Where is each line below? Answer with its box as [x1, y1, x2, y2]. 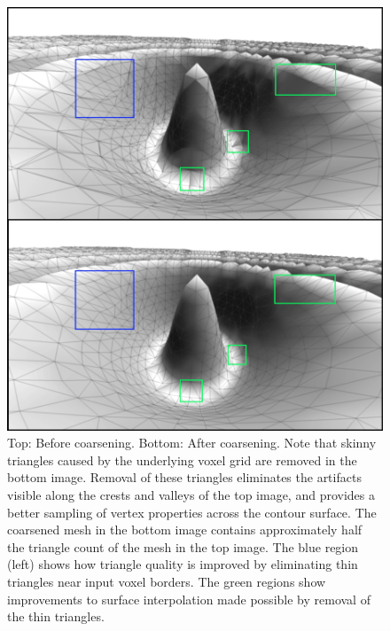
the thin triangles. [7, 607, 105, 626]
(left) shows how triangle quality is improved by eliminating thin [7, 555, 358, 573]
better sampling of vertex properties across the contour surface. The [7, 502, 377, 521]
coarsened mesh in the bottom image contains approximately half [7, 520, 363, 539]
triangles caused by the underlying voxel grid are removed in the [7, 450, 357, 469]
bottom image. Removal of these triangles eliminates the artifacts [7, 468, 362, 487]
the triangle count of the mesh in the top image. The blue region [7, 537, 359, 556]
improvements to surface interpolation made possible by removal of [7, 589, 370, 608]
